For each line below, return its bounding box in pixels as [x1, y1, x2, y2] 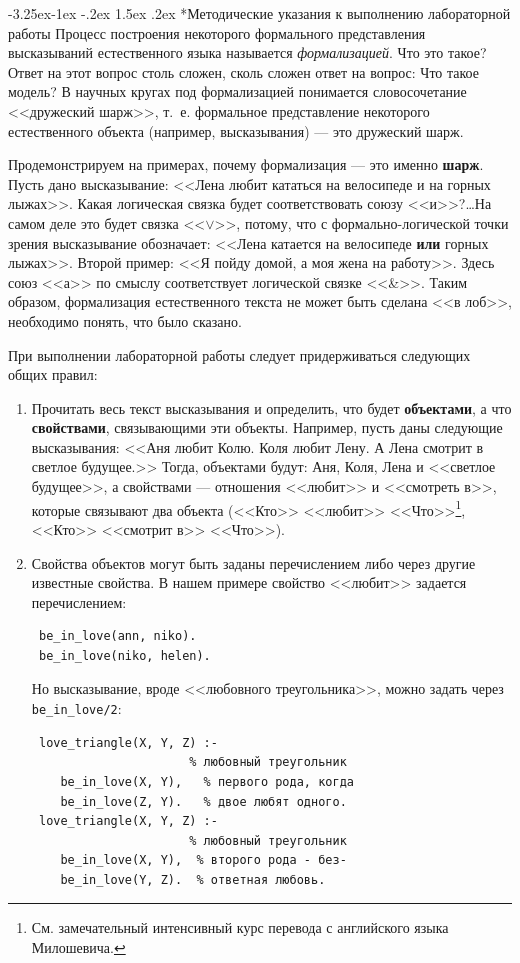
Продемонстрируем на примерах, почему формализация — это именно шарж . [8, 154, 484, 175]
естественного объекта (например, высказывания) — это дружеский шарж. [8, 120, 464, 141]
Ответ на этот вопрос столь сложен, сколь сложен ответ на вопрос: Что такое [8, 61, 479, 82]
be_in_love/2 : [31, 698, 122, 719]
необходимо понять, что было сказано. [8, 310, 242, 331]
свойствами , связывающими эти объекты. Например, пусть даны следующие [31, 417, 503, 438]
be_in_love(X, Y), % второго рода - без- [60, 853, 347, 868]
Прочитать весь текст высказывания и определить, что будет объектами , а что [31, 397, 512, 418]
